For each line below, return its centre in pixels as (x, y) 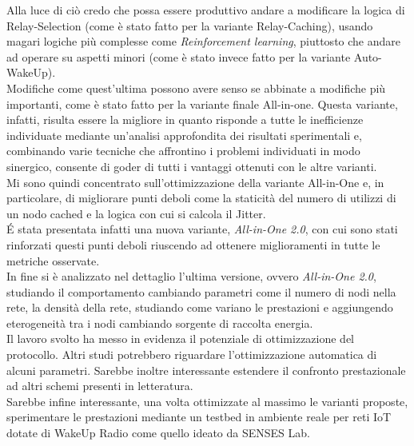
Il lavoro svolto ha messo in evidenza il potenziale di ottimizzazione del (181, 338)
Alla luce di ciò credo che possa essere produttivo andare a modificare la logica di (206, 10)
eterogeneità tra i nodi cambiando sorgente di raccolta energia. (160, 323)
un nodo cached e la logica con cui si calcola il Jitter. (136, 213)
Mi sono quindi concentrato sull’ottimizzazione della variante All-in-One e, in (195, 182)
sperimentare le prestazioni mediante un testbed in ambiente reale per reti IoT (199, 417)
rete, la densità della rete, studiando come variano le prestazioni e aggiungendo (200, 307)
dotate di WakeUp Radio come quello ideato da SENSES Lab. (158, 433)
